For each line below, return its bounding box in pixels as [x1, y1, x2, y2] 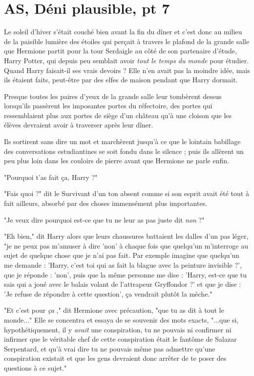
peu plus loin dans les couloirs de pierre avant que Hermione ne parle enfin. [4, 155, 229, 166]
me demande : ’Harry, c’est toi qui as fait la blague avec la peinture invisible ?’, [4, 260, 242, 270]
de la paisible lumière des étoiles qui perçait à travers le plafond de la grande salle [4, 36, 250, 46]
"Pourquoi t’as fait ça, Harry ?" [4, 172, 98, 182]
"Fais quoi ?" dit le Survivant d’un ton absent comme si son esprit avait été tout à [4, 188, 249, 199]
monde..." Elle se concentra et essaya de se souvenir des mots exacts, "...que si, [4, 314, 239, 325]
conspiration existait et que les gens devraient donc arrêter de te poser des [4, 353, 227, 363]
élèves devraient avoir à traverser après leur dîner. [4, 120, 153, 130]
